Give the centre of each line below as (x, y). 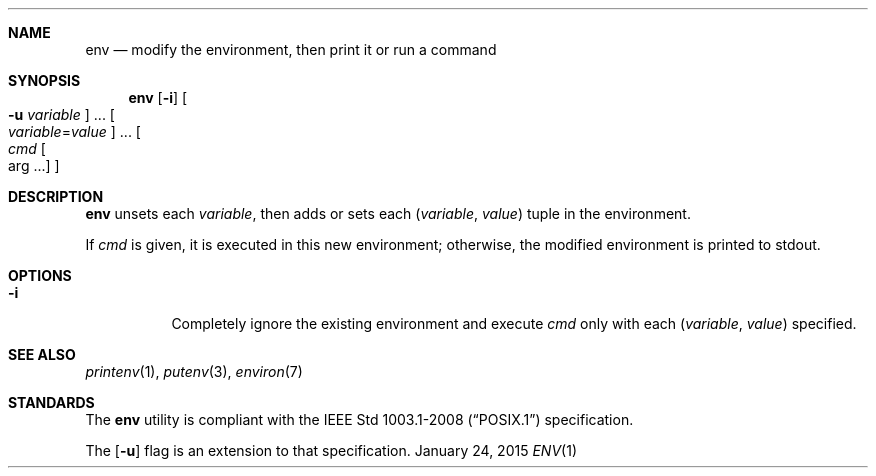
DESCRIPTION (56, 196)
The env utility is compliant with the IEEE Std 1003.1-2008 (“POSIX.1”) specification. (359, 419)
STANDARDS (51, 402)
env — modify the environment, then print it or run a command (291, 49)
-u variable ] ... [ (61, 114)
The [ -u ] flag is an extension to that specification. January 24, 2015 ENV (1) (331, 450)
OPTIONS (40, 275)
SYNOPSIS (44, 80)
